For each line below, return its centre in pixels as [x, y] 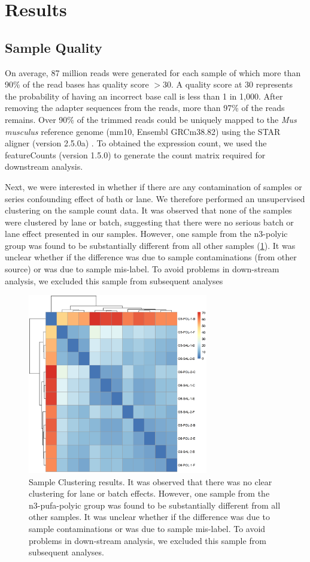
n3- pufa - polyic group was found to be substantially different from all [155, 505]
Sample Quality [54, 47]
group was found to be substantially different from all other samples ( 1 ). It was [150, 245]
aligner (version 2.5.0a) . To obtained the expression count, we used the [136, 143]
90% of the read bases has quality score [77, 84]
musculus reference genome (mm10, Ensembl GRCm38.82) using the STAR [143, 131]
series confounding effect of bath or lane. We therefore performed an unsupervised [155, 198]
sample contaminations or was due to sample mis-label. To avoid [147, 529]
